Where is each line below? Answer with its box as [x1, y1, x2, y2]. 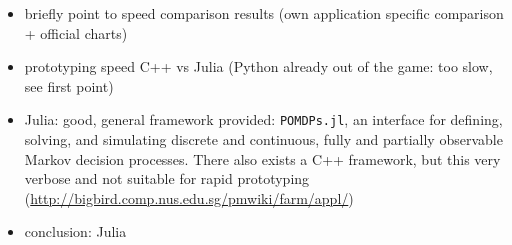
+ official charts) [24, 22, 128, 43]
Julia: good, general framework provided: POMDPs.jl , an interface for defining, [24, 109, 503, 130]
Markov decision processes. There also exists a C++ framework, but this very [24, 148, 501, 169]
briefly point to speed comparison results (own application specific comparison [24, 3, 504, 23]
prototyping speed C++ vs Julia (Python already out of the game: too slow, [24, 56, 493, 77]
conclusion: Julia [24, 221, 127, 242]
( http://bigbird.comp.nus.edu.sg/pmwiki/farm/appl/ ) [24, 187, 354, 208]
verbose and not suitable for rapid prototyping [24, 168, 310, 189]
